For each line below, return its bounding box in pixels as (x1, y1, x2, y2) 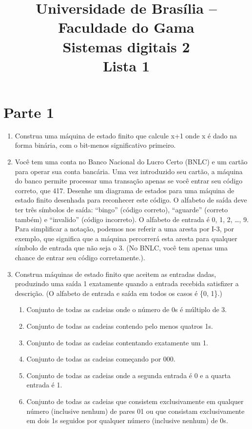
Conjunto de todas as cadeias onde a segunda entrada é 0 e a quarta (26, 370, 231, 380)
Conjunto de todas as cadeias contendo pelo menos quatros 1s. (26, 320, 213, 331)
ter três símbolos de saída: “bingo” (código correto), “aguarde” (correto (15, 204, 228, 215)
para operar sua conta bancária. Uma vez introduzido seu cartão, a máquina (15, 166, 243, 176)
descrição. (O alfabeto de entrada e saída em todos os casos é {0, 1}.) (15, 288, 222, 298)
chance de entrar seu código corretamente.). (15, 252, 145, 262)
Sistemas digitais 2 (62, 36, 190, 56)
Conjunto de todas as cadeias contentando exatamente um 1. (26, 337, 208, 347)
